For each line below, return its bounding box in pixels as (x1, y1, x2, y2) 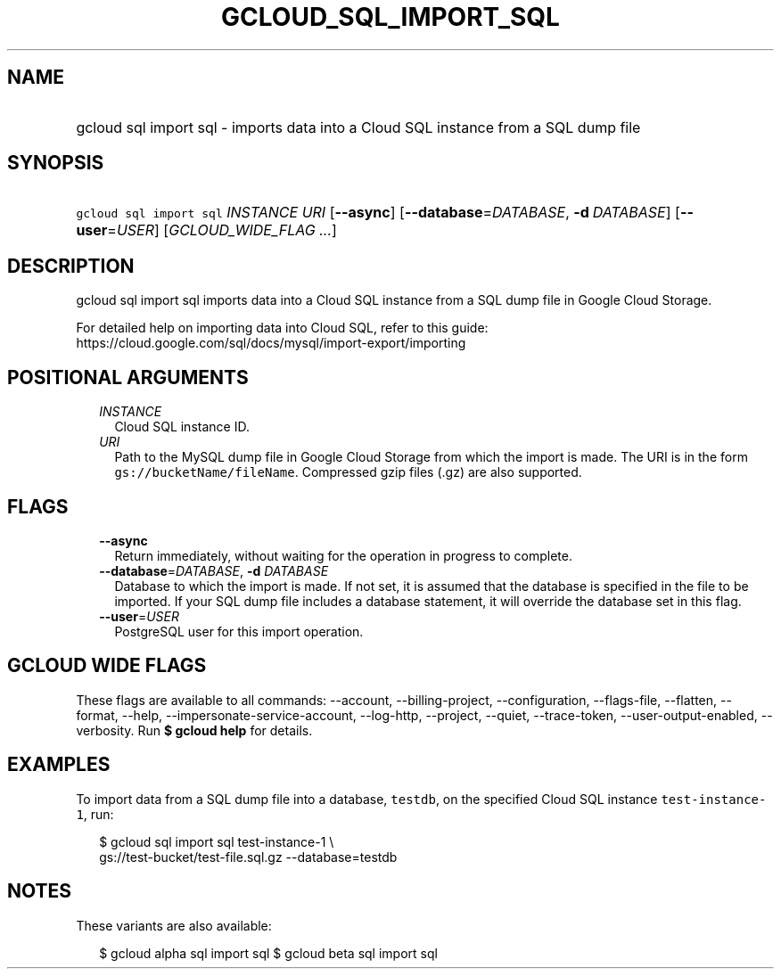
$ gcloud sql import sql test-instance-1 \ (99, 833, 334, 849)
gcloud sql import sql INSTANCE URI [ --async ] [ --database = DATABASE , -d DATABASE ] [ (76, 203, 680, 222)
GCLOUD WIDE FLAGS (7, 654, 207, 677)
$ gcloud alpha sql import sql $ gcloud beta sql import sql (99, 945, 438, 961)
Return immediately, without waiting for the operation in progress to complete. (114, 547, 572, 563)
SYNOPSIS (7, 152, 104, 175)
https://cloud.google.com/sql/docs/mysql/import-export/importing (76, 335, 466, 351)
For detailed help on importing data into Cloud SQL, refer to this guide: (76, 320, 489, 336)
